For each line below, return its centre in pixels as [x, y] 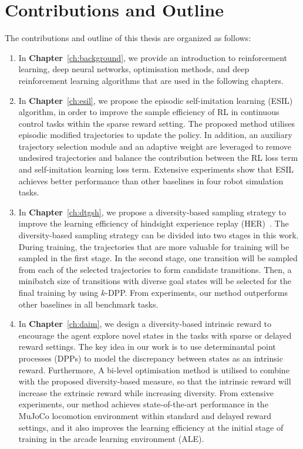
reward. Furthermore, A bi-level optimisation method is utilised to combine [154, 369]
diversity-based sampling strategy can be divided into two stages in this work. [159, 235]
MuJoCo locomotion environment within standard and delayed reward [145, 415]
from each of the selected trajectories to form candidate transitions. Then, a [155, 269]
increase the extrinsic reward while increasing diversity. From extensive [146, 392]
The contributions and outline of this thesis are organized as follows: [128, 38]
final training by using [58, 292]
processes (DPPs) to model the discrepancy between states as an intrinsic [151, 358]
